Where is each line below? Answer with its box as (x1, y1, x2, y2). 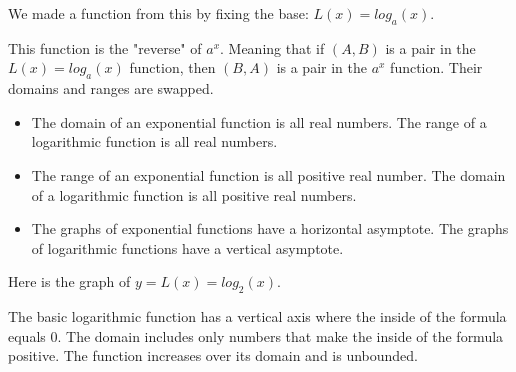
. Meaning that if (220, 37, 325, 58)
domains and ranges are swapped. (8, 78, 214, 99)
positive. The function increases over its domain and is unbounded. (8, 345, 418, 366)
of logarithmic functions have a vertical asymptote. (31, 237, 344, 258)
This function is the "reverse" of (8, 37, 202, 58)
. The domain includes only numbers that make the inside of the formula (57, 325, 504, 346)
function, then (129, 57, 216, 78)
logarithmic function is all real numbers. (31, 131, 278, 152)
